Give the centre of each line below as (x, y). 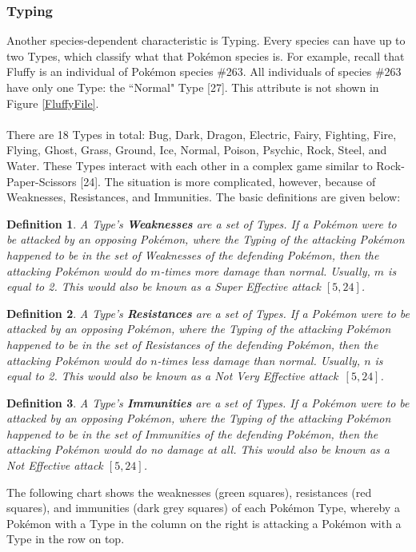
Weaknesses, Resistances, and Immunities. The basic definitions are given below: (204, 197)
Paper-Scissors (42, 181)
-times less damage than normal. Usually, (259, 360)
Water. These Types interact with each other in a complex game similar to (190, 165)
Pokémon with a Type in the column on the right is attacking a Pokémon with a (204, 523)
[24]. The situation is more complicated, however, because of (228, 181)
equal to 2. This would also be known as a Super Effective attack (164, 286)
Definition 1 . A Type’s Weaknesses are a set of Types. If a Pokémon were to (202, 223)
